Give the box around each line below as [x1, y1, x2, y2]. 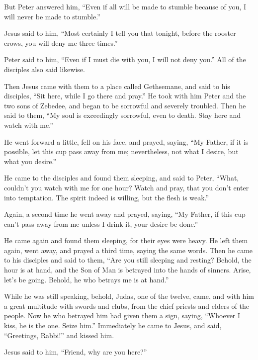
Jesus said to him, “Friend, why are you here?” [4, 347, 147, 357]
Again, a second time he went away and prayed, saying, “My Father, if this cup [4, 209, 246, 219]
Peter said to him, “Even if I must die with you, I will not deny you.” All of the [4, 54, 246, 65]
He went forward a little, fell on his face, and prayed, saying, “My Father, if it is [4, 136, 249, 147]
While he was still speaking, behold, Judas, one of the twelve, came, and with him [4, 291, 254, 301]
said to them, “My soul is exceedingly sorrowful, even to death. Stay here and [4, 110, 241, 120]
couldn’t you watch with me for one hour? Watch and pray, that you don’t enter [4, 182, 249, 192]
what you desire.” [4, 156, 57, 166]
